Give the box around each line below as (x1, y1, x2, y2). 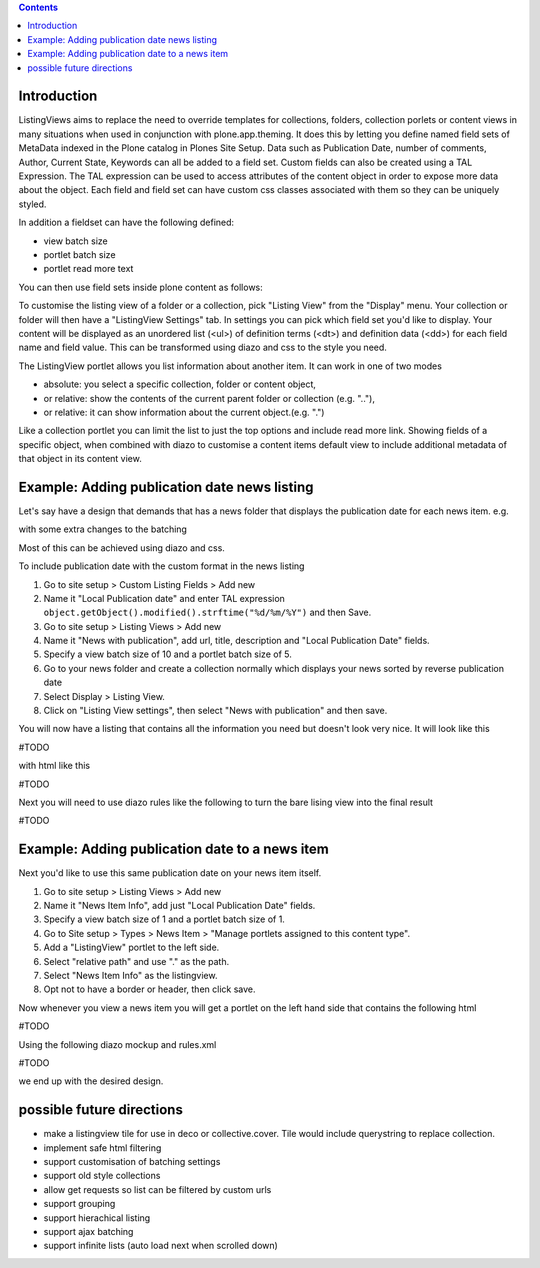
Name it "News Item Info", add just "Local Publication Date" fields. (43, 900, 316, 912)
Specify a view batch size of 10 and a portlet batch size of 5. (43, 648, 292, 660)
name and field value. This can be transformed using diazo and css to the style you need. (18, 341, 387, 354)
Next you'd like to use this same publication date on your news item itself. (18, 867, 322, 879)
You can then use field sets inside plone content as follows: (18, 281, 264, 293)
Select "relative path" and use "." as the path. (43, 955, 230, 967)
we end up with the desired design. (18, 1075, 164, 1087)
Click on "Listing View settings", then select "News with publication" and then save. (43, 705, 388, 717)
